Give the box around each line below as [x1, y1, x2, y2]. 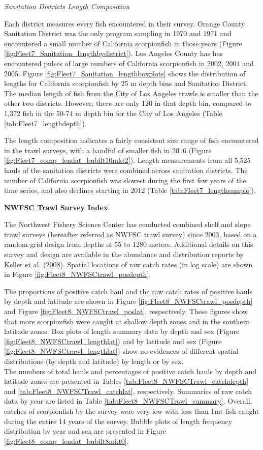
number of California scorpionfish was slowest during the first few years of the [4, 175, 246, 185]
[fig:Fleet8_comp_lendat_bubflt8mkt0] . [4, 435, 129, 446]
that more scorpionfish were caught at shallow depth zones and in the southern [4, 316, 250, 326]
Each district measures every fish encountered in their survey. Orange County [4, 18, 245, 29]
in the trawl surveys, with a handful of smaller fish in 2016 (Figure [4, 145, 212, 155]
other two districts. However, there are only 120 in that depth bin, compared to [4, 98, 252, 108]
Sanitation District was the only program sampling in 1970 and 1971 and [4, 28, 232, 39]
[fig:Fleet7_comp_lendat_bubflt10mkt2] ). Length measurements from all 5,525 [4, 155, 251, 165]
